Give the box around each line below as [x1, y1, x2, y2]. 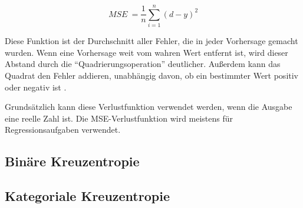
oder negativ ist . [5, 80, 67, 93]
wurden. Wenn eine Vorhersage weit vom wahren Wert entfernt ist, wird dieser [5, 46, 288, 58]
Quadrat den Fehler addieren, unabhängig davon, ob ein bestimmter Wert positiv [5, 69, 299, 81]
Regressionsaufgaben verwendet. [5, 123, 121, 136]
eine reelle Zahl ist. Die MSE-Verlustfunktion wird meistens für [5, 112, 233, 124]
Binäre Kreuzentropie [5, 152, 140, 170]
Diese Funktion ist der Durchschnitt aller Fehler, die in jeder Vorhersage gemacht [5, 35, 298, 47]
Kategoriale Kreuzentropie [5, 187, 170, 205]
